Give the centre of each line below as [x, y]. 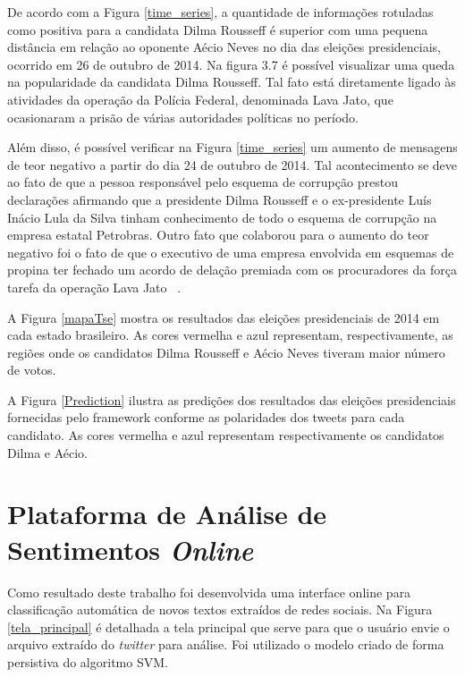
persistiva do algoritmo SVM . [88, 661]
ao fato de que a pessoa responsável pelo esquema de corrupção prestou [203, 182]
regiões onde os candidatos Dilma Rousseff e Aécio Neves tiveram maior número [226, 352]
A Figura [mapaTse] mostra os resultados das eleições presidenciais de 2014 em [224, 317]
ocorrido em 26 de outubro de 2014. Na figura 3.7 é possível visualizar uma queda [231, 64]
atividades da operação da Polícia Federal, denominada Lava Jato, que [200, 99]
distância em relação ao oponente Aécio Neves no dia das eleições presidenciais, [224, 47]
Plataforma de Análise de [167, 514]
